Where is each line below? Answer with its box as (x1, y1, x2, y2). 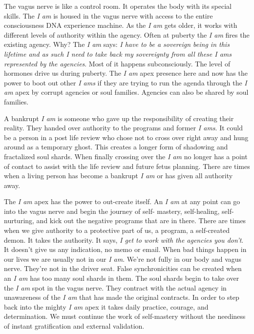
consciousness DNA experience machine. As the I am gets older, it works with (4, 20, 237, 30)
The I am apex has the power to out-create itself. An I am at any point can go (4, 196, 240, 207)
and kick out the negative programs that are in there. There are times (36, 215, 246, 226)
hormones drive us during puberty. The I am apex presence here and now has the (4, 68, 248, 78)
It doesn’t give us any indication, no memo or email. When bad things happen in (4, 244, 247, 254)
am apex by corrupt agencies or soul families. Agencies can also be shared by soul (4, 87, 249, 97)
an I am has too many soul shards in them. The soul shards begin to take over (4, 273, 239, 283)
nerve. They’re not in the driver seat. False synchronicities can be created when (4, 263, 242, 273)
